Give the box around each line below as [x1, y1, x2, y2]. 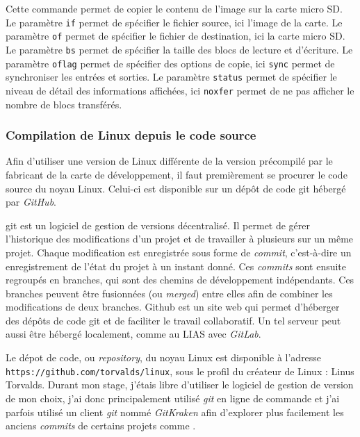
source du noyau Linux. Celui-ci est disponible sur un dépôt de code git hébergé [6, 181, 346, 195]
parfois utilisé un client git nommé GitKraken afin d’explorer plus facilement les [6, 404, 344, 419]
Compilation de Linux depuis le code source [6, 126, 256, 144]
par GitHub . [6, 195, 56, 209]
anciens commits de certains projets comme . [6, 418, 196, 433]
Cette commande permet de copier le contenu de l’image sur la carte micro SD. [6, 1, 343, 15]
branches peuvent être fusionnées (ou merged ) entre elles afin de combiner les [6, 286, 333, 300]
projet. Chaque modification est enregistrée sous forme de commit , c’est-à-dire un [6, 245, 352, 259]
